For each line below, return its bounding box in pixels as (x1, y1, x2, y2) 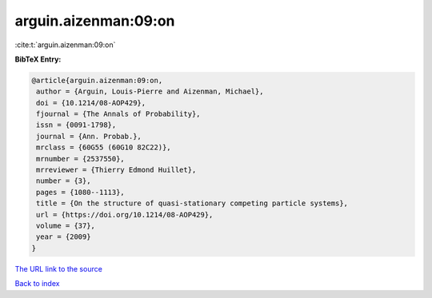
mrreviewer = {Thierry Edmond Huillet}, (36, 165, 197, 175)
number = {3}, (36, 177, 91, 185)
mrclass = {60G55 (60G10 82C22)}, (36, 143, 171, 152)
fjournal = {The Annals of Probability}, (36, 109, 201, 119)
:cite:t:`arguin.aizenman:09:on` (14, 40, 116, 50)
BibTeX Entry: (14, 54, 62, 64)
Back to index (14, 279, 60, 288)
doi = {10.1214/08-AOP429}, (36, 98, 146, 107)
